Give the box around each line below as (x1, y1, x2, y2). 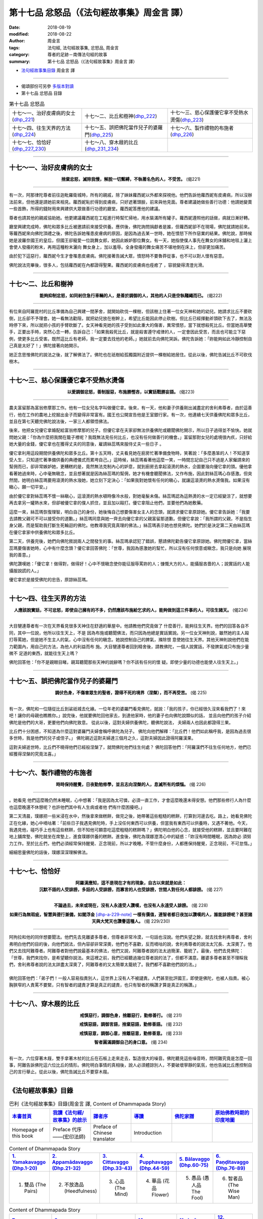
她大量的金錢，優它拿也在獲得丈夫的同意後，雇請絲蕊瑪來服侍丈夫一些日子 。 (9, 441, 164, 447)
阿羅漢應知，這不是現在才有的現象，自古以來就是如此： (75, 880, 187, 885)
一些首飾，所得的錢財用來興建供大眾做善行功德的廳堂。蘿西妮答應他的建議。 (9, 206, 163, 212)
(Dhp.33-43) (102, 1164, 132, 1171)
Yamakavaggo (12, 1159, 46, 1165)
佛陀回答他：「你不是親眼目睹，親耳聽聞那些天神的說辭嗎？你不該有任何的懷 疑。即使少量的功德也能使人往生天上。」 (9, 659, 241, 665)
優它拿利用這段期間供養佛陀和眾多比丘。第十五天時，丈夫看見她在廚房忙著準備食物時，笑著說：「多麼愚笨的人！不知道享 (9, 450, 250, 456)
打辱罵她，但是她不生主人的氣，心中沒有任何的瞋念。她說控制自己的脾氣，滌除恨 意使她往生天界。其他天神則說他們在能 (9, 637, 249, 643)
